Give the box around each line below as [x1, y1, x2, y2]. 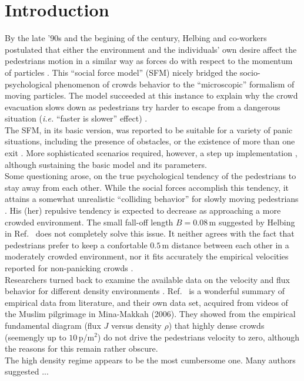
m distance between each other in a [162, 238, 289, 251]
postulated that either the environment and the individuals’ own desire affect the [5, 43, 297, 55]
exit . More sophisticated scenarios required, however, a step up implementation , [5, 147, 298, 159]
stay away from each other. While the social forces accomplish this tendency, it [5, 181, 289, 193]
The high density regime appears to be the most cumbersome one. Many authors [5, 353, 296, 366]
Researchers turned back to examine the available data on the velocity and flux [5, 273, 290, 285]
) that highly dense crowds [168, 319, 265, 331]
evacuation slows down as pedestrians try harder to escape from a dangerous [5, 100, 280, 113]
